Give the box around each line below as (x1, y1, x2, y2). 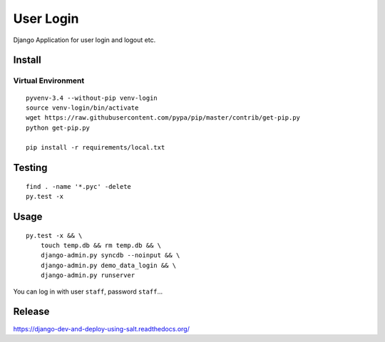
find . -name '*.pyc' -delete (26, 182, 132, 190)
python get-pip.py (26, 123, 91, 132)
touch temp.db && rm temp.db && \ (40, 242, 162, 249)
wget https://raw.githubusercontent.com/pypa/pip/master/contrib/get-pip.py (26, 114, 301, 122)
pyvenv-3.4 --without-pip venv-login (26, 93, 158, 102)
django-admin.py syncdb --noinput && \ (40, 252, 180, 259)
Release (13, 306, 50, 318)
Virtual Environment (13, 76, 85, 85)
